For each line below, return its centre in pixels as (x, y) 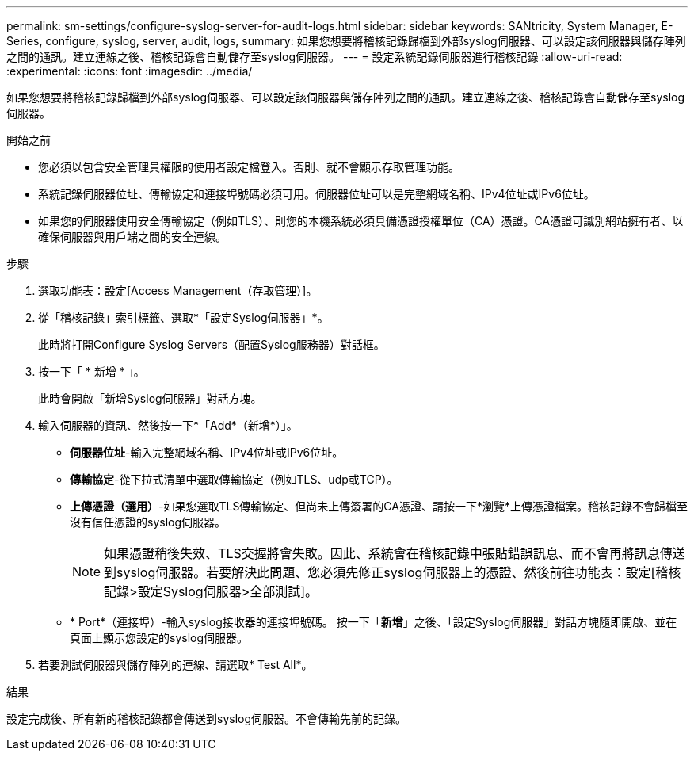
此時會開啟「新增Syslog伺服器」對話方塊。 (150, 398)
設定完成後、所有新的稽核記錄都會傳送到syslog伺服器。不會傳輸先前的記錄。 (207, 719)
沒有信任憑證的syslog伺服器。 (148, 522)
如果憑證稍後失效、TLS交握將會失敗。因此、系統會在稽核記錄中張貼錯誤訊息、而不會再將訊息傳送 (395, 553)
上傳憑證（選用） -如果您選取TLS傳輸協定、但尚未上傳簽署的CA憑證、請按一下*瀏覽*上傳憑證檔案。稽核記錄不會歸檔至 (379, 506)
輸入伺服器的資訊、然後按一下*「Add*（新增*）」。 (168, 425)
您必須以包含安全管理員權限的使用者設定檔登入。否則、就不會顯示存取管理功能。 (249, 167)
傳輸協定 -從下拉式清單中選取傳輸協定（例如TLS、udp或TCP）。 (234, 479)
